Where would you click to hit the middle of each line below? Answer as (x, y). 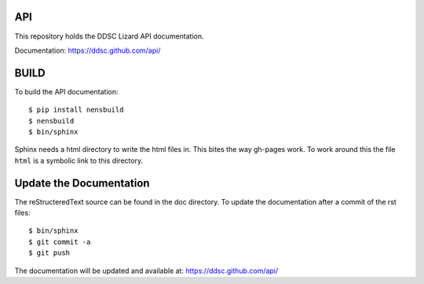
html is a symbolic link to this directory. (79, 160)
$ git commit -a (60, 242)
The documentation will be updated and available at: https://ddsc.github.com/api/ (146, 271)
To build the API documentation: (66, 91)
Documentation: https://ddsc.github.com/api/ (88, 50)
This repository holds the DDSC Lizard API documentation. (109, 36)
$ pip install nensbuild (76, 110)
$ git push (49, 253)
